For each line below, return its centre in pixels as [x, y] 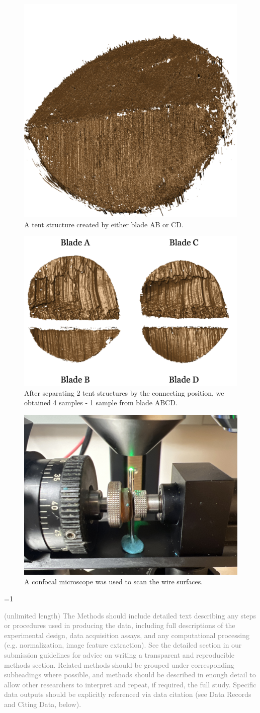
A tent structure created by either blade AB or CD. [104, 224]
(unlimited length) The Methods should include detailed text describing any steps [130, 615]
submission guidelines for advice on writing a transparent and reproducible [119, 655]
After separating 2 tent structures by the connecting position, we [124, 392]
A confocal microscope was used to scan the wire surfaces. [114, 582]
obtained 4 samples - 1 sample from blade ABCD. [101, 403]
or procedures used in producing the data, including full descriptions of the [120, 625]
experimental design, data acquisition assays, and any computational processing [127, 635]
